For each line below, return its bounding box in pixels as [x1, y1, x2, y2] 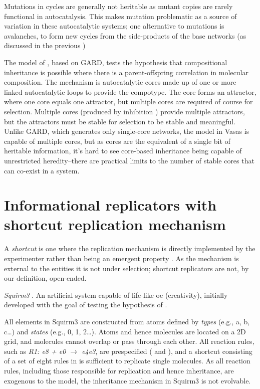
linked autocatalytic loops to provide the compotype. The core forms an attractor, [4, 86, 256, 97]
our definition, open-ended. [4, 273, 87, 283]
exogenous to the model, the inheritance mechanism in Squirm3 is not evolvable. [4, 375, 251, 385]
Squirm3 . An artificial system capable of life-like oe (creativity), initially [4, 289, 228, 300]
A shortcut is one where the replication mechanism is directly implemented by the [4, 243, 255, 254]
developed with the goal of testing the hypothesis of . [4, 299, 167, 310]
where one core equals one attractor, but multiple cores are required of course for [4, 96, 253, 107]
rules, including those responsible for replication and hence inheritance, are [4, 365, 234, 375]
